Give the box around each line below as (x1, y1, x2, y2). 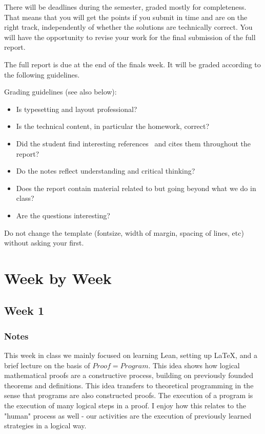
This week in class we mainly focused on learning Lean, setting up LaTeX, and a (4, 350, 257, 361)
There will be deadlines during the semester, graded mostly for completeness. (4, 2, 247, 12)
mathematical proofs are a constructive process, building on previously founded (4, 370, 253, 381)
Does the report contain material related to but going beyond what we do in (16, 182, 256, 193)
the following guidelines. (4, 69, 80, 80)
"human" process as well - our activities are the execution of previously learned (4, 410, 252, 421)
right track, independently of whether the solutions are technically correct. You (4, 22, 253, 32)
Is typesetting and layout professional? (16, 103, 137, 114)
